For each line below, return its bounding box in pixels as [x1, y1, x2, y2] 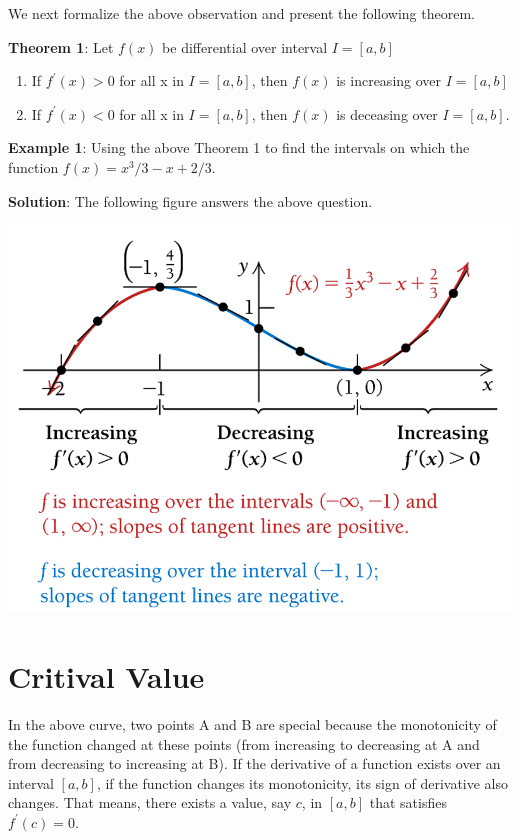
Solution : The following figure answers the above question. [8, 190, 373, 211]
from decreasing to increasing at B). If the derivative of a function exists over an [8, 753, 501, 774]
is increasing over [336, 70, 442, 91]
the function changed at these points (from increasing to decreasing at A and [8, 733, 480, 754]
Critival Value [8, 656, 205, 697]
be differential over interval [162, 36, 328, 57]
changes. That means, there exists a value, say [8, 792, 292, 813]
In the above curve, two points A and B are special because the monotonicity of [8, 714, 497, 734]
